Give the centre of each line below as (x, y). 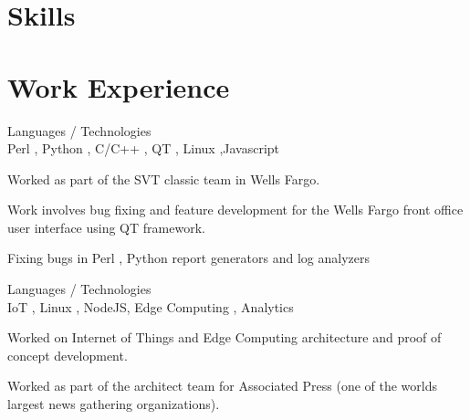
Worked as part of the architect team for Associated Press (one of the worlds (223, 386)
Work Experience (119, 86)
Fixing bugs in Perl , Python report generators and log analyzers (188, 258)
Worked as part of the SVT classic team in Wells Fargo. (164, 178)
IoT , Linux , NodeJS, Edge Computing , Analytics (151, 306)
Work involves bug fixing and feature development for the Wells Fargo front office (235, 210)
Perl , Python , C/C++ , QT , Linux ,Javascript (144, 148)
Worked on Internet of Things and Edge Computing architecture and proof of (225, 337)
